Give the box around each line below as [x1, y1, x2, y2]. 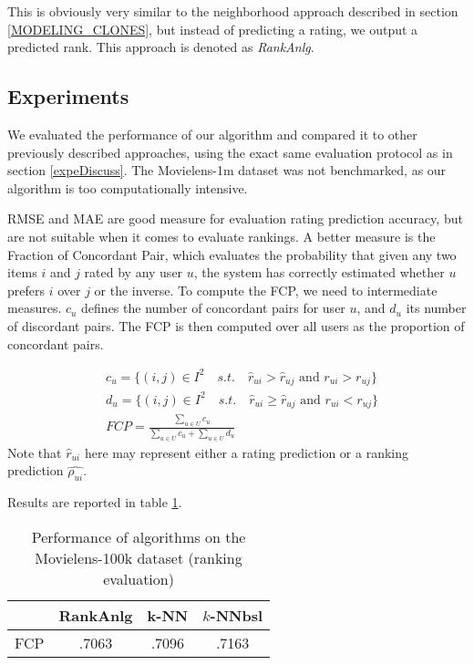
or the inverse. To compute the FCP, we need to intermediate [94, 280, 438, 299]
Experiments [7, 82, 129, 110]
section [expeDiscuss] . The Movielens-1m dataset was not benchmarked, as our [7, 161, 447, 180]
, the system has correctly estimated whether [193, 263, 445, 282]
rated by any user [84, 263, 183, 282]
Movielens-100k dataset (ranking [35, 546, 242, 568]
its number [406, 298, 467, 317]
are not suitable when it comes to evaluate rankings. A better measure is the [7, 226, 436, 245]
